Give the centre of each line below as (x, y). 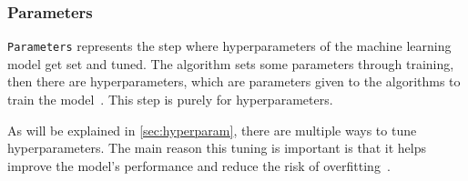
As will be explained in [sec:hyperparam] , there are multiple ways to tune (212, 130)
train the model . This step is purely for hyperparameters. (170, 100)
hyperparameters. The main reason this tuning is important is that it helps (217, 148)
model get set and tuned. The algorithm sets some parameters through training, (231, 63)
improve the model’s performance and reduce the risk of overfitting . (199, 165)
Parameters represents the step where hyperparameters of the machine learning (229, 46)
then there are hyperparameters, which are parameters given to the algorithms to (234, 81)
